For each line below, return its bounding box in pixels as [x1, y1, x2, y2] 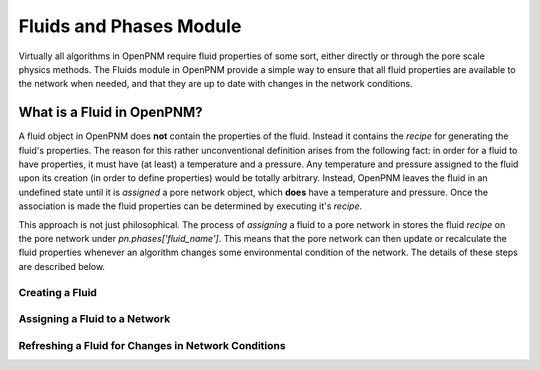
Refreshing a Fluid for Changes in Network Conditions [18, 338, 286, 352]
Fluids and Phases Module [18, 15, 242, 37]
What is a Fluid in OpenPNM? [18, 104, 203, 121]
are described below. [18, 260, 105, 272]
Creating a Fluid [18, 285, 97, 299]
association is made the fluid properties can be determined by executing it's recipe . [18, 200, 363, 212]
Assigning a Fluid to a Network [18, 312, 171, 326]
